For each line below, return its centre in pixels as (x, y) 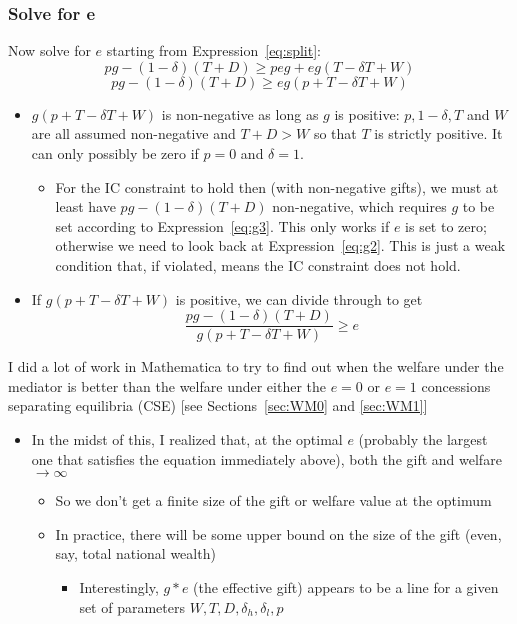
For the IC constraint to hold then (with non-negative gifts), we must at (277, 186)
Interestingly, (119, 586)
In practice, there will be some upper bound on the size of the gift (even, (278, 533)
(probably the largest (423, 439)
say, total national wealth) (135, 553)
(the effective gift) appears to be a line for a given (346, 586)
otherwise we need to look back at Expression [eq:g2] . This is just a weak (280, 245)
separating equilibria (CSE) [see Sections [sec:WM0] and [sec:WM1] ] (218, 405)
